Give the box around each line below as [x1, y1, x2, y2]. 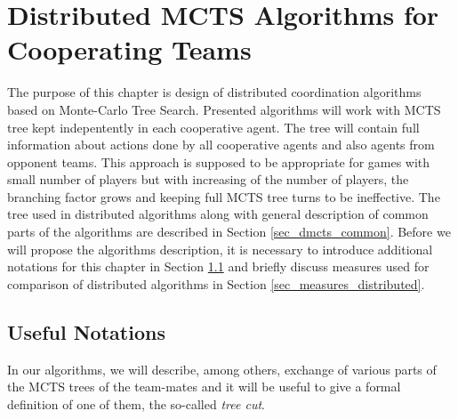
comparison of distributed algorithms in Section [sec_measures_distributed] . [7, 274, 425, 293]
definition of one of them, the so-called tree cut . [7, 394, 265, 413]
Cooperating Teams [7, 31, 252, 68]
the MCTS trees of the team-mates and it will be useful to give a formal [7, 377, 401, 396]
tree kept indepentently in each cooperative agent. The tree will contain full [7, 117, 420, 136]
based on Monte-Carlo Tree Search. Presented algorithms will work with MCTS [7, 100, 441, 118]
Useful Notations [7, 318, 165, 345]
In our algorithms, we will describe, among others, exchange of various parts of [7, 359, 437, 378]
